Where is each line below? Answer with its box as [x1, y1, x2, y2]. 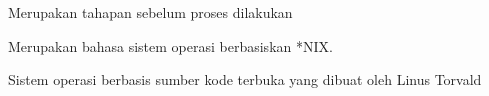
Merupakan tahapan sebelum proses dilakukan [8, 2, 293, 22]
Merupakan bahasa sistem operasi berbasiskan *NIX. [8, 35, 333, 56]
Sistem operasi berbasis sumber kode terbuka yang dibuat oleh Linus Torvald [8, 69, 482, 90]
